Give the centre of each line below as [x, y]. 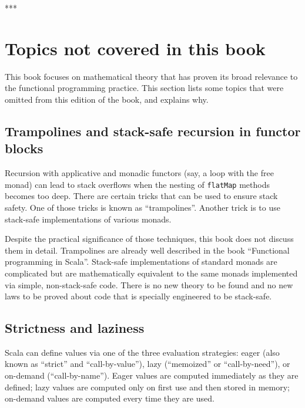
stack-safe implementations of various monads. [88, 219]
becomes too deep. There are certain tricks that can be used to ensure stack [141, 196]
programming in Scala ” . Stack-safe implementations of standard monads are [141, 262]
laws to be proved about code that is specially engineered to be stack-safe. [138, 296]
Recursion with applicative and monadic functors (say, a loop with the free [139, 173]
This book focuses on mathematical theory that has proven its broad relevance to [151, 76]
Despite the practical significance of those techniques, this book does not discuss [149, 239]
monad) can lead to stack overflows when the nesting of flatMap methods [137, 184]
